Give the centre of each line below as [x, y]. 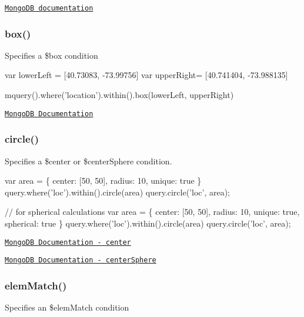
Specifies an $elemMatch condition [67, 307]
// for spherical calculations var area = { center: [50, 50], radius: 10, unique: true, [152, 212]
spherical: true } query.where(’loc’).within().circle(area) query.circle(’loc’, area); [148, 223]
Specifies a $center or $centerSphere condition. [88, 161]
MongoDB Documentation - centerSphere [81, 260]
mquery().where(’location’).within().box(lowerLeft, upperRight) [119, 95]
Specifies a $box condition [51, 55]
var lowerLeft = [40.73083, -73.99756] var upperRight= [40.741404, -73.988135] [146, 75]
